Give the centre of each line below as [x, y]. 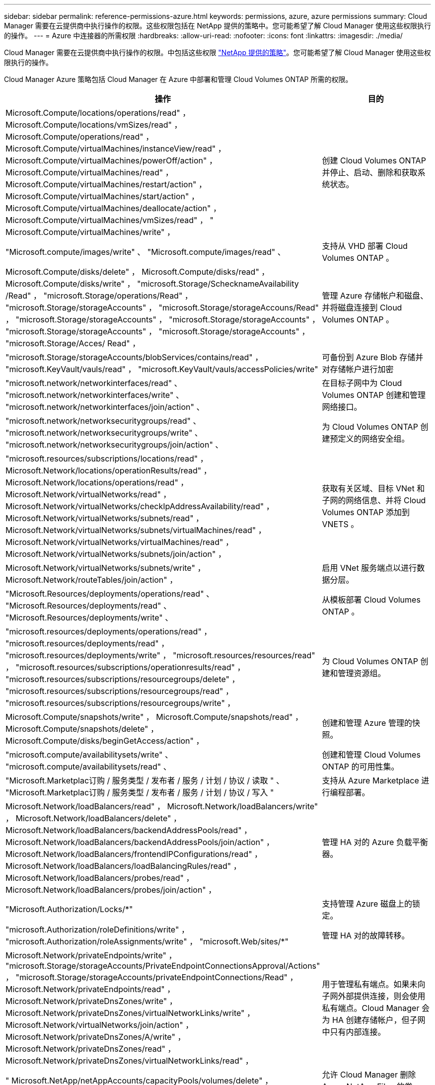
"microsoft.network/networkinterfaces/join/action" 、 [105, 407]
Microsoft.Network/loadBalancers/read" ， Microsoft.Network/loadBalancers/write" [162, 806]
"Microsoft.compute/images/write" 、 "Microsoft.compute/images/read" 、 [145, 252]
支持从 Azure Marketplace [370, 780]
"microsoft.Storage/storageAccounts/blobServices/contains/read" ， [134, 357]
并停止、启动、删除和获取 [370, 172]
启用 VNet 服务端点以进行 [369, 568]
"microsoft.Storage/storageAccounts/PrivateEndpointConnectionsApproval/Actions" [163, 966]
